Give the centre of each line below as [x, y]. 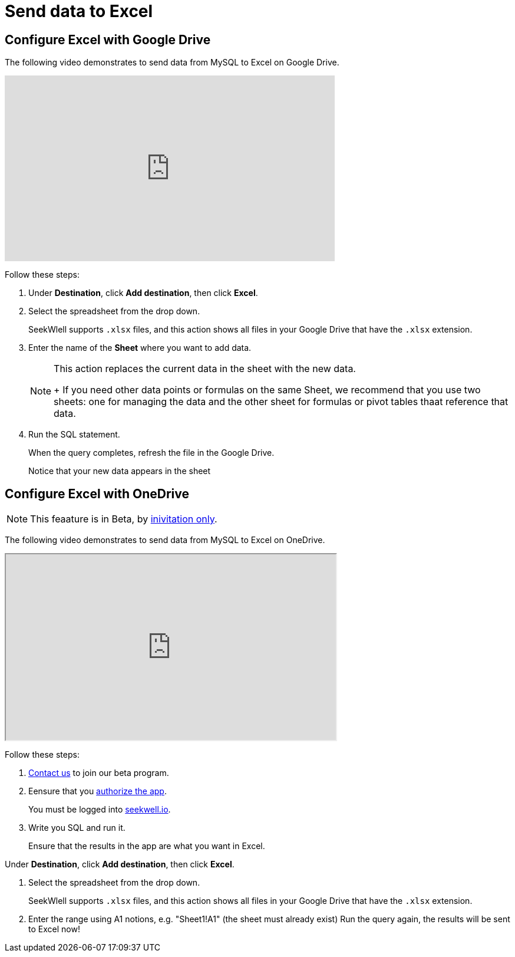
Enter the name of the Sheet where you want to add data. [140, 348]
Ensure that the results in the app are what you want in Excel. [147, 846]
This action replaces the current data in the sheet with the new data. [205, 369]
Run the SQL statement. [74, 435]
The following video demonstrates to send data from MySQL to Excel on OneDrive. [165, 540]
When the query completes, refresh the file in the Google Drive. [151, 453]
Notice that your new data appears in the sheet [120, 471]
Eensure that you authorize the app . [98, 791]
